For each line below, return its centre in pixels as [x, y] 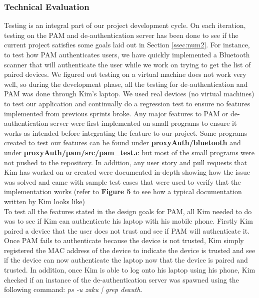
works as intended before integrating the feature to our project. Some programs [126, 133]
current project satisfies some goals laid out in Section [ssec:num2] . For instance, [127, 45]
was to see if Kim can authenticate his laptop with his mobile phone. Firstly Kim [128, 221]
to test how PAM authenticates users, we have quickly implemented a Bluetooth [127, 54]
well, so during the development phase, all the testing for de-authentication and [126, 84]
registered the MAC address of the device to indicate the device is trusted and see [130, 250]
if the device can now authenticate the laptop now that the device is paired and [126, 260]
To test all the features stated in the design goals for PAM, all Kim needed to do [128, 211]
